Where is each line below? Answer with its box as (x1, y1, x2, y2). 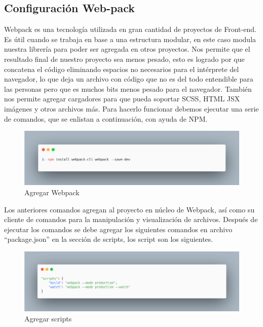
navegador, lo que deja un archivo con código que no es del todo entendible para (4, 74, 253, 84)
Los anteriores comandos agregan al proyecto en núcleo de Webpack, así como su (4, 204, 255, 214)
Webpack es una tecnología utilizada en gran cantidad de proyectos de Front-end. (4, 24, 256, 34)
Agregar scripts (24, 313, 72, 323)
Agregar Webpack (24, 187, 80, 197)
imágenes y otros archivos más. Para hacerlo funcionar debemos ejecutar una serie (4, 103, 259, 114)
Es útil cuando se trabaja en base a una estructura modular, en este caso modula (4, 33, 256, 44)
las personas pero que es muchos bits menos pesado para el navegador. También (4, 83, 252, 94)
